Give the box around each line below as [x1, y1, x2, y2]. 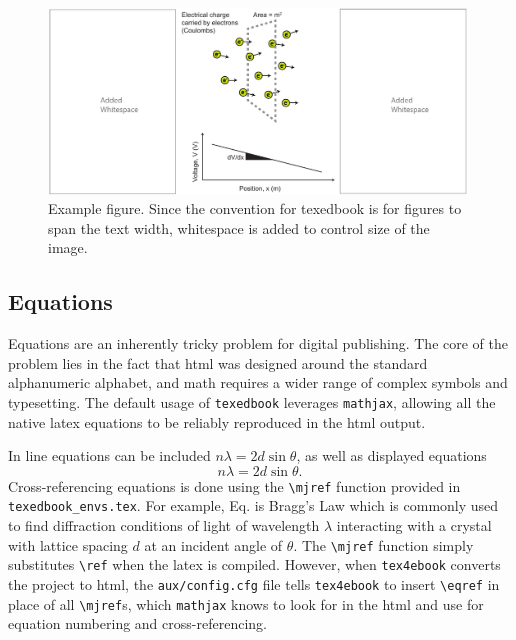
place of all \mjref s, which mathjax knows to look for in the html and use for [8, 593, 484, 614]
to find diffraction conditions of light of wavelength [8, 515, 320, 536]
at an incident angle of [144, 534, 283, 555]
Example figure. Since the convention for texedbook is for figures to [48, 198, 462, 219]
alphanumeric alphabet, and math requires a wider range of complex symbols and [8, 372, 508, 393]
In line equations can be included [8, 445, 211, 466]
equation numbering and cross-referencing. [8, 613, 267, 634]
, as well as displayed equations [296, 445, 487, 466]
